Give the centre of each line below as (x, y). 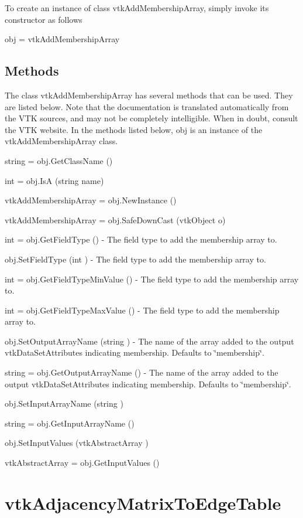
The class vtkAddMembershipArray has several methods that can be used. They (149, 95)
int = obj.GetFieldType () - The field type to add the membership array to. (141, 239)
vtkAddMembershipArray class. (61, 141)
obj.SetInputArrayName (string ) (64, 403)
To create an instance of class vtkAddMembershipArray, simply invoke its (137, 8)
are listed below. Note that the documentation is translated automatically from (147, 106)
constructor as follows (44, 19)
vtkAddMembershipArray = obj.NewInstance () (91, 200)
